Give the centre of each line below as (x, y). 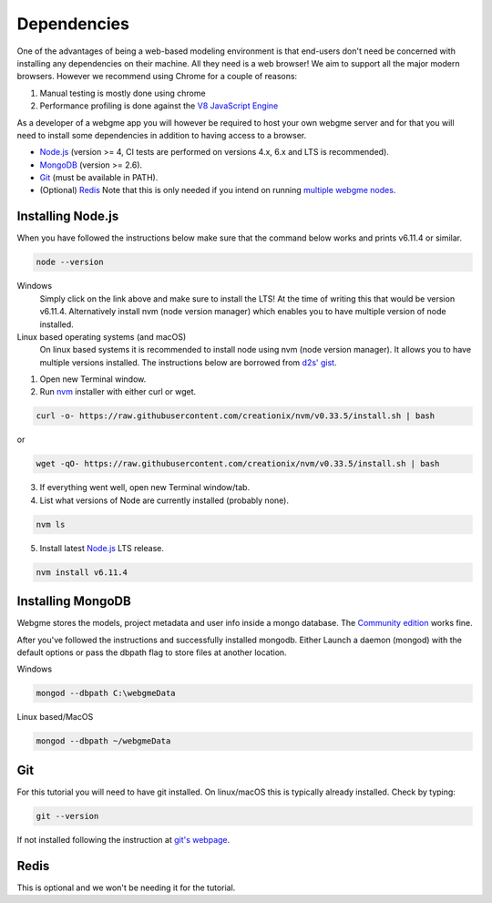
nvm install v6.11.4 (82, 572)
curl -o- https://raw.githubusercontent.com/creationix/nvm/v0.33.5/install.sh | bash (236, 416)
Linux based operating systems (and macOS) (102, 336)
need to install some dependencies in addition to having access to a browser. (162, 135)
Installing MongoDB (74, 601)
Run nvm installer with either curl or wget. (118, 392)
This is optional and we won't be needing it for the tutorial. (126, 888)
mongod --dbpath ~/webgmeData (103, 741)
